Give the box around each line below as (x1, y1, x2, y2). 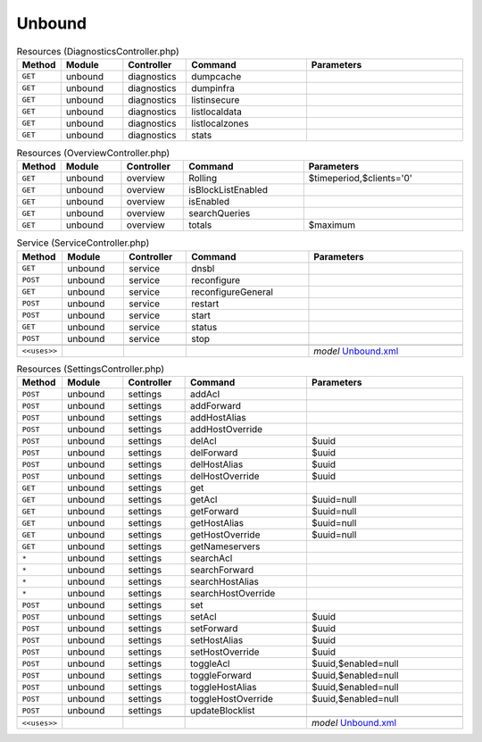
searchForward (189, 563, 254, 576)
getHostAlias (189, 517, 245, 529)
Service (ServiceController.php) (16, 237, 150, 249)
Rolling (188, 172, 218, 185)
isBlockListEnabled (188, 184, 268, 196)
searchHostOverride (189, 588, 276, 600)
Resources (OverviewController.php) (16, 147, 170, 160)
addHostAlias (189, 412, 246, 424)
